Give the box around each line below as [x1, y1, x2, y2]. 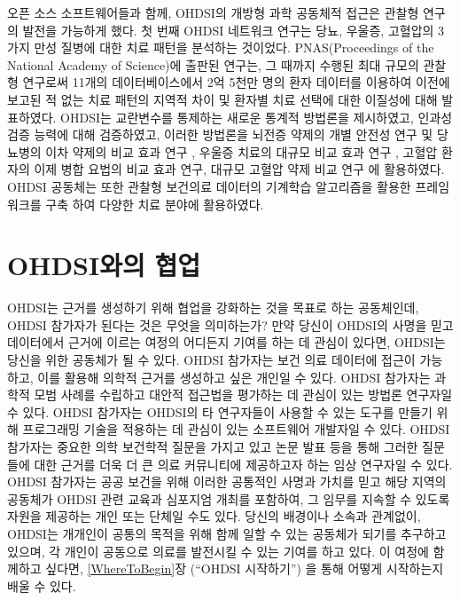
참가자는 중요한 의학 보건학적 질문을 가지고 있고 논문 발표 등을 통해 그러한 [7, 438, 418, 455]
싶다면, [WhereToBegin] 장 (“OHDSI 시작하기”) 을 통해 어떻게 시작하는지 [45, 559, 444, 578]
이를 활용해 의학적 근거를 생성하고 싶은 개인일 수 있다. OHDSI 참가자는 [37, 367, 431, 386]
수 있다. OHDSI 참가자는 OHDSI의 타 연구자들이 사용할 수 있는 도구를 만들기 [7, 402, 433, 421]
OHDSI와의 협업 [7, 247, 200, 283]
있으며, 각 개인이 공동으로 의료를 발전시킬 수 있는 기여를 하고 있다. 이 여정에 [7, 541, 429, 560]
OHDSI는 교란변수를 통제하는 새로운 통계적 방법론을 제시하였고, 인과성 [60, 107, 453, 126]
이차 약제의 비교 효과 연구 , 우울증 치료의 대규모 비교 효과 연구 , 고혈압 [45, 142, 438, 161]
